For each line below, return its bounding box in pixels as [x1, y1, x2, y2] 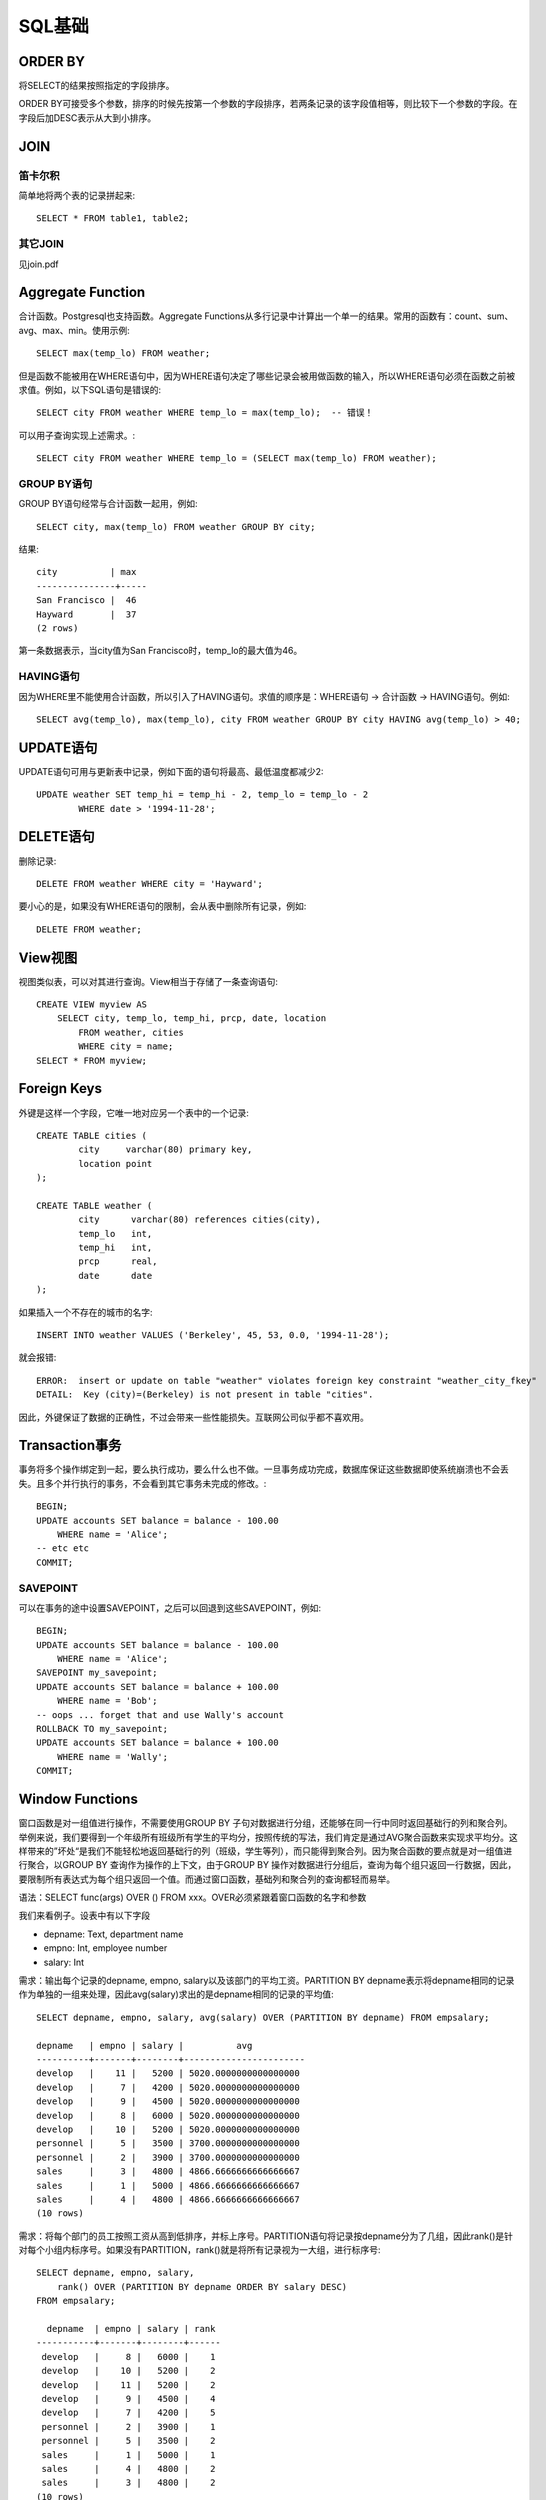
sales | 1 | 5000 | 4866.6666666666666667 [36, 2180, 300, 2191]
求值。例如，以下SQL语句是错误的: [18, 384, 162, 395]
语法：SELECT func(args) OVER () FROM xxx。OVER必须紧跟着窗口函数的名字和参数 [18, 1891, 367, 1904]
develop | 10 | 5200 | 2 [41, 2365, 216, 2377]
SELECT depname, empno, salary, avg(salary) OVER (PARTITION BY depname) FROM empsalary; [36, 2011, 490, 2023]
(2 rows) [36, 623, 79, 634]
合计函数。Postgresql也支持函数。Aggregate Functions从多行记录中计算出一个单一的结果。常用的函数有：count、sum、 [18, 310, 514, 322]
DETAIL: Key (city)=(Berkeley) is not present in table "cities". [36, 1389, 374, 1400]
